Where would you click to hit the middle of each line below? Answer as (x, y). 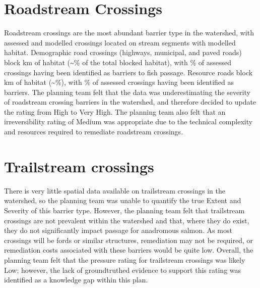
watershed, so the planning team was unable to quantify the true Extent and (123, 200)
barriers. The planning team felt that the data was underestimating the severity (127, 92)
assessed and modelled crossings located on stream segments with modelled (120, 42)
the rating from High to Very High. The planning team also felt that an (115, 111)
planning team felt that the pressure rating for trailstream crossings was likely (125, 259)
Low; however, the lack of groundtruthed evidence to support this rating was (123, 270)
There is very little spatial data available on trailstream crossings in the (115, 190)
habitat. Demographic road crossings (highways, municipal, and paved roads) (123, 52)
